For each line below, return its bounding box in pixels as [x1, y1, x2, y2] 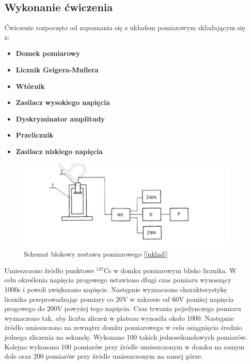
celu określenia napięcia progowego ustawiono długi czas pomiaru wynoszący [4, 275, 232, 285]
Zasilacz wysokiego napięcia [16, 97, 110, 107]
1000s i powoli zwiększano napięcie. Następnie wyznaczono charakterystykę [4, 284, 227, 294]
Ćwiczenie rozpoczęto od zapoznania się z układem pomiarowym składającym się [4, 22, 245, 33]
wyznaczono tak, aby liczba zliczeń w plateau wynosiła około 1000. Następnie [4, 312, 234, 323]
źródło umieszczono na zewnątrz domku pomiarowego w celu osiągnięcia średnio [4, 322, 242, 332]
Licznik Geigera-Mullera [16, 64, 99, 74]
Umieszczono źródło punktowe [4, 265, 94, 275]
